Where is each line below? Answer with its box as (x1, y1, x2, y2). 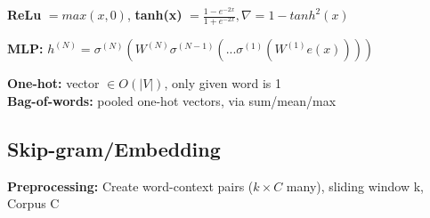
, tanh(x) (126, 5, 183, 23)
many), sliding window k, (286, 176, 424, 195)
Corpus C (7, 194, 60, 213)
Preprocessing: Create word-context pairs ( (7, 176, 254, 195)
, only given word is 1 (164, 74, 281, 93)
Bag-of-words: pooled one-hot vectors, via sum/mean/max (7, 91, 337, 109)
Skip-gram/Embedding (7, 134, 221, 162)
